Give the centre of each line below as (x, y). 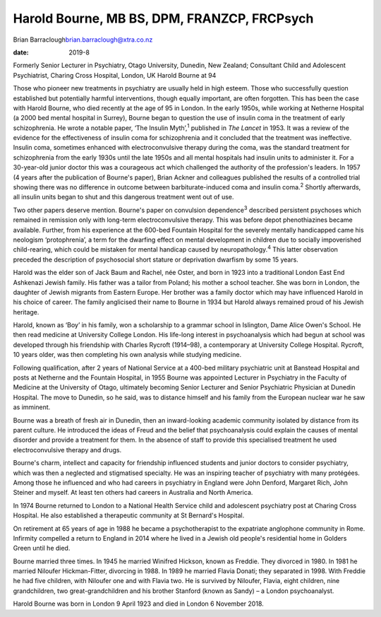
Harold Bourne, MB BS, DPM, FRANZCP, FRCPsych (163, 18)
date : (21, 52)
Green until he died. (42, 548)
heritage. (26, 312)
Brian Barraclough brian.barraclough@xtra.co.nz (83, 40)
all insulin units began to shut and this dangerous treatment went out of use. (123, 197)
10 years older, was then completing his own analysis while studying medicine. (127, 355)
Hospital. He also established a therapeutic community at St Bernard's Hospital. (129, 515)
